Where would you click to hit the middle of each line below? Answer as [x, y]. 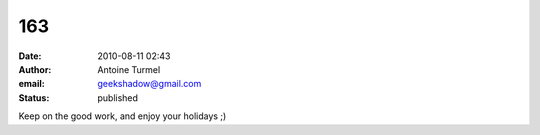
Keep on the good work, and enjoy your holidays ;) [122, 116]
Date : [30, 56]
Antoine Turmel [129, 69]
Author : [35, 69]
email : [31, 84]
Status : [34, 97]
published [118, 97]
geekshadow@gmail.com [149, 84]
